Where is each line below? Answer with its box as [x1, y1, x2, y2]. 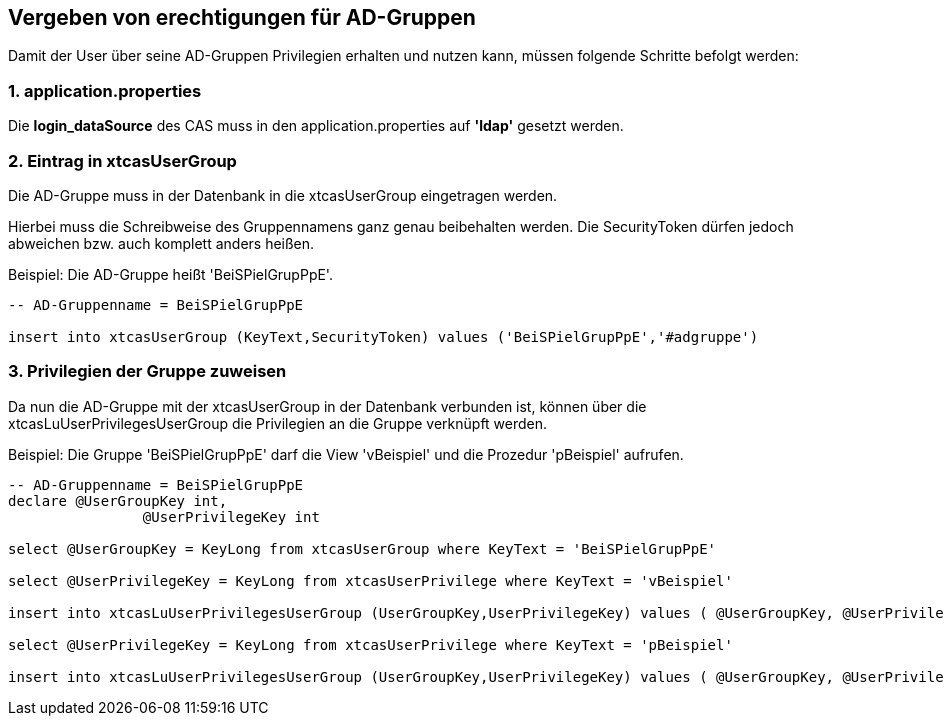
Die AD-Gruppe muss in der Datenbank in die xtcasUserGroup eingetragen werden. [8, 186, 558, 204]
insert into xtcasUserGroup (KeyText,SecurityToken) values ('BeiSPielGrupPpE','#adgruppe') [8, 328, 759, 345]
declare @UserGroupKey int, [8, 492, 228, 509]
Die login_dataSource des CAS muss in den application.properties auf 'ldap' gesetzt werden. [8, 117, 624, 135]
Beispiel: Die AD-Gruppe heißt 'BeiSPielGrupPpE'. [8, 265, 333, 283]
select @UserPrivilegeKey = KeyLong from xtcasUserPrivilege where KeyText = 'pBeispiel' [8, 636, 733, 653]
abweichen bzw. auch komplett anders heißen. [8, 234, 315, 252]
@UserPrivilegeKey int [142, 508, 320, 525]
